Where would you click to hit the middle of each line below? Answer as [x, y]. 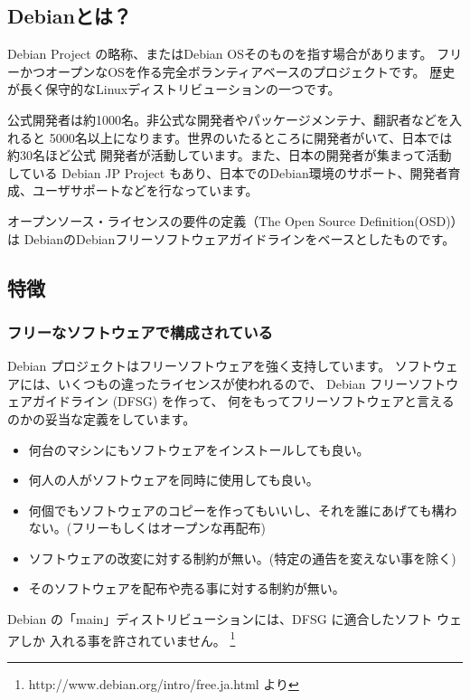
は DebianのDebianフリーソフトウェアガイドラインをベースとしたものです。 [231, 238]
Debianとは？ [70, 16]
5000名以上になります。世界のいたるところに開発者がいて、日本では [251, 137]
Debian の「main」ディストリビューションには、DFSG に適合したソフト [220, 619]
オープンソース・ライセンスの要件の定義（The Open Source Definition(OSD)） [232, 220]
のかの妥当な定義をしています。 [102, 418]
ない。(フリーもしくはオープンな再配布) [147, 528]
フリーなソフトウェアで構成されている [140, 331]
